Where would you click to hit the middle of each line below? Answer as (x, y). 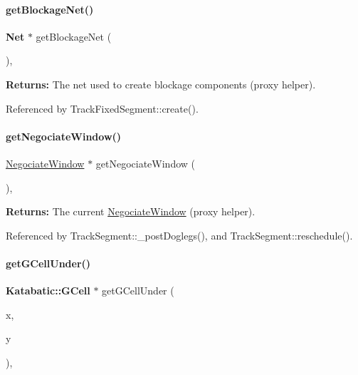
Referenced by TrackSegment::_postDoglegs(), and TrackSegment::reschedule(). (179, 235)
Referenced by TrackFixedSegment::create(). (102, 108)
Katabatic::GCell (48, 291)
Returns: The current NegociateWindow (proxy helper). (131, 211)
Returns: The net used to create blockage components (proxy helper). (161, 84)
